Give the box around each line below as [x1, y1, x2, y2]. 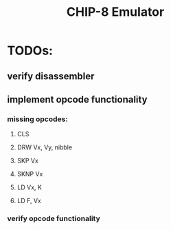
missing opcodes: [7, 114, 69, 124]
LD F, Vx [16, 197, 41, 205]
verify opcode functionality [7, 214, 101, 224]
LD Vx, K [16, 183, 43, 191]
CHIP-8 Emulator [66, 4, 165, 20]
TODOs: [7, 43, 54, 59]
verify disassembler [7, 70, 95, 82]
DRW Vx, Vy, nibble [16, 143, 73, 151]
